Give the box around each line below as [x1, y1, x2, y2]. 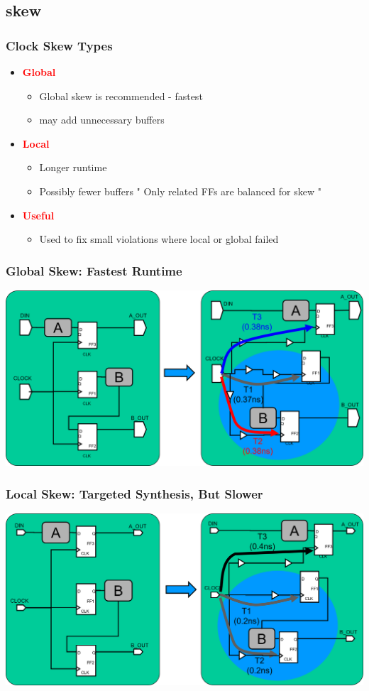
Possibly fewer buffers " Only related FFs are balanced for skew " [39, 183, 321, 198]
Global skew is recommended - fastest [39, 88, 203, 103]
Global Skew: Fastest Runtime [6, 261, 182, 279]
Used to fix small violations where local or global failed [39, 232, 279, 246]
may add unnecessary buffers [39, 112, 165, 127]
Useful [22, 207, 55, 222]
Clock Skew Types [6, 36, 113, 54]
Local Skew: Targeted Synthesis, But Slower [6, 484, 263, 502]
